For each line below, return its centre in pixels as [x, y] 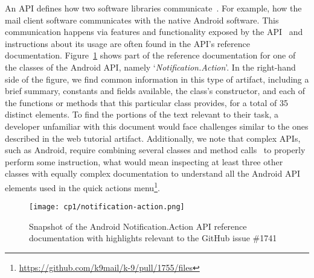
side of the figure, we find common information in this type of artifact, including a [157, 79]
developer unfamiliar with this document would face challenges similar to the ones [157, 126]
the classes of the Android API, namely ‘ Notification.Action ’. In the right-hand [150, 67]
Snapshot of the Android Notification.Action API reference [138, 226]
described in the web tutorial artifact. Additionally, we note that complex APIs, [153, 138]
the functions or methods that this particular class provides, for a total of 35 [146, 102]
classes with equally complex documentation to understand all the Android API [153, 173]
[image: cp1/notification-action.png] [107, 207]
